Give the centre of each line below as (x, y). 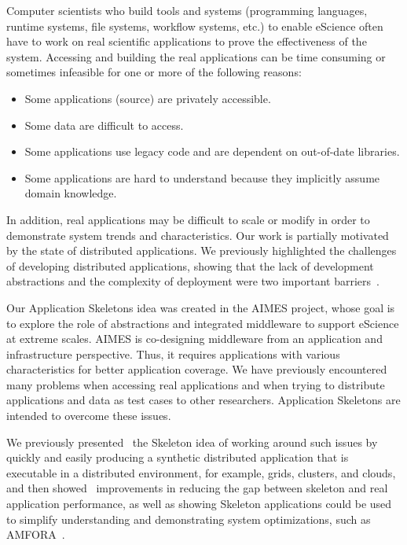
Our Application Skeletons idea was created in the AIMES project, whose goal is (201, 307)
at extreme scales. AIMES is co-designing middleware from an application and (194, 339)
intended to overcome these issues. (89, 416)
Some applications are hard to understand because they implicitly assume (202, 177)
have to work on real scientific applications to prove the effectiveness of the (187, 41)
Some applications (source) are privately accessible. (148, 98)
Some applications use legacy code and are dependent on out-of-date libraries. (212, 151)
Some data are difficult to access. (104, 125)
